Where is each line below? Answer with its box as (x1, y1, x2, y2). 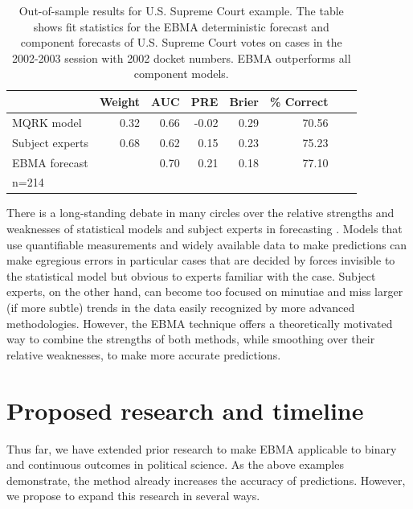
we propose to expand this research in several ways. (6, 487, 260, 504)
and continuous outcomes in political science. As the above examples (6, 456, 344, 473)
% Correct (269, 92, 329, 109)
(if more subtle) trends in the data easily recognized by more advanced (6, 299, 355, 315)
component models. (133, 65, 229, 82)
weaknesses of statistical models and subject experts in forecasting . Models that (6, 220, 403, 237)
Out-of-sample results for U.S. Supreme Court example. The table (18, 2, 344, 18)
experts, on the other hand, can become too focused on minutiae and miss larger (6, 283, 403, 300)
